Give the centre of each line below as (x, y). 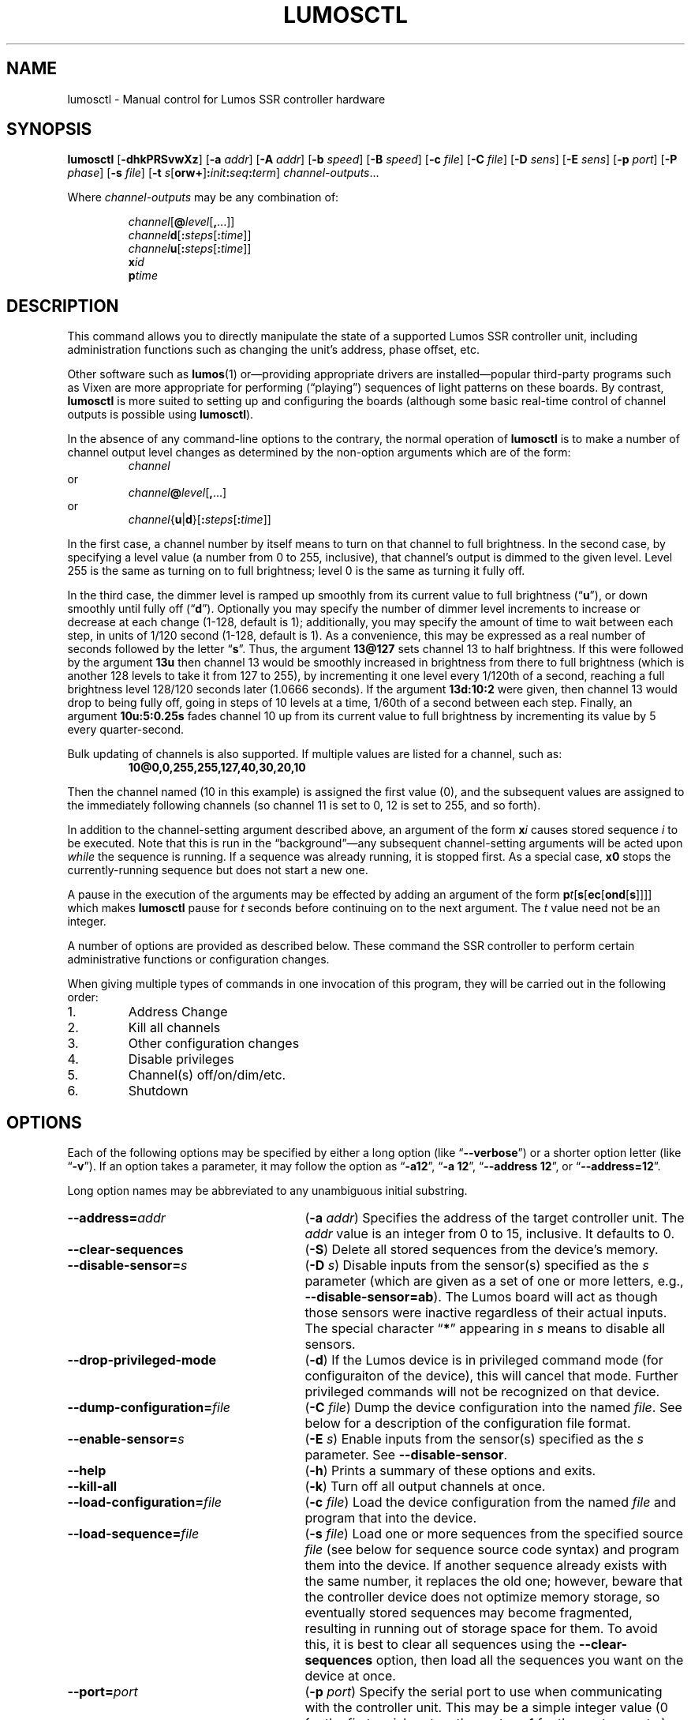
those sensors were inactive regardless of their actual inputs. (486, 1313)
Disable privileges (181, 1059)
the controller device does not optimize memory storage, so (482, 1597)
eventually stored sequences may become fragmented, (469, 1613)
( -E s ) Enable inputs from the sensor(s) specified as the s (474, 1439)
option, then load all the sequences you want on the (530, 1660)
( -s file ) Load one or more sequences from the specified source (494, 1534)
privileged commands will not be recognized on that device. (482, 1392)
